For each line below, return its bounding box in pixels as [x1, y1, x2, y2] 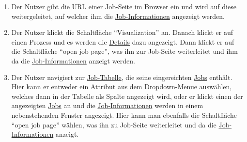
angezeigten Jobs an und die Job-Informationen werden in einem [11, 100, 203, 110]
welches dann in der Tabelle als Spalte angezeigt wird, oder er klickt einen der [11, 91, 243, 101]
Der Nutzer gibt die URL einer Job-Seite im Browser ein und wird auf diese [11, 1, 236, 11]
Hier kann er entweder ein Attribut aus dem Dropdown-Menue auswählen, [11, 81, 232, 92]
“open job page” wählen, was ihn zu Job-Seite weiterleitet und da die [11, 119, 216, 129]
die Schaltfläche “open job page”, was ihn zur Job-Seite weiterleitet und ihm [11, 46, 238, 56]
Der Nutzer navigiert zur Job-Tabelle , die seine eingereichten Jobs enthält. [11, 72, 232, 82]
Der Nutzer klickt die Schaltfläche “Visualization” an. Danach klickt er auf [11, 27, 233, 37]
